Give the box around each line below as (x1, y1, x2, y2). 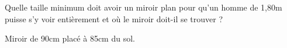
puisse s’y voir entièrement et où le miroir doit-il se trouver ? (5, 12, 223, 25)
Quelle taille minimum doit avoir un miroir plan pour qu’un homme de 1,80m (5, 1, 282, 13)
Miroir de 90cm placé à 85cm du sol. (5, 32, 135, 44)
